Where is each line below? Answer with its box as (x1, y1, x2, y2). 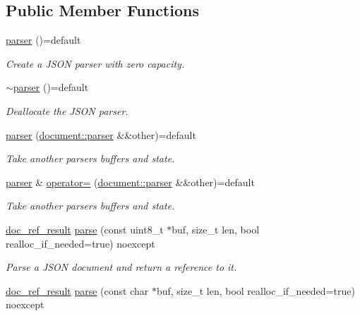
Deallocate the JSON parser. (6, 103, 128, 118)
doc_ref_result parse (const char (6, 283, 149, 298)
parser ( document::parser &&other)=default (6, 127, 196, 142)
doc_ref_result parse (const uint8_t (6, 221, 164, 236)
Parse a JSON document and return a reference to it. (6, 260, 237, 274)
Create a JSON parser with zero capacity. (6, 56, 185, 71)
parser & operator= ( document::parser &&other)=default (6, 174, 255, 189)
